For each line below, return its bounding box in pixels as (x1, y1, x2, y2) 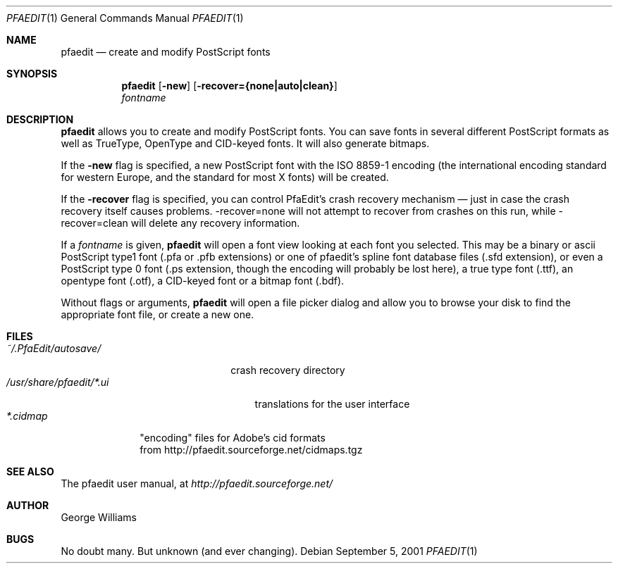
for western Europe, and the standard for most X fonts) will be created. (61, 171, 389, 183)
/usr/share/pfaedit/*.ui (6, 376, 109, 388)
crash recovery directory (230, 364, 345, 376)
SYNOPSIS (6, 68, 58, 80)
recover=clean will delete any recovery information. (61, 217, 300, 229)
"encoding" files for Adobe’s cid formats (140, 432, 326, 444)
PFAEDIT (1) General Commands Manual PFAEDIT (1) (6, 12, 244, 24)
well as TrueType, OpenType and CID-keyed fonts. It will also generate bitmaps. (61, 137, 430, 149)
